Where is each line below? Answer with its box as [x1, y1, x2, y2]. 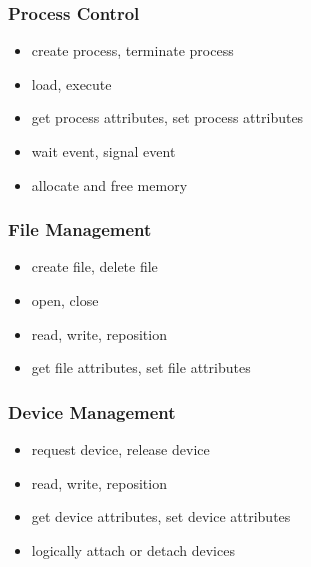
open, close [31, 290, 99, 310]
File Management [8, 217, 152, 242]
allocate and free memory [31, 174, 188, 195]
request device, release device [31, 439, 210, 459]
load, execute [31, 73, 112, 94]
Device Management [8, 399, 176, 424]
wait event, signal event [31, 141, 176, 161]
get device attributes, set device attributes [31, 506, 291, 527]
